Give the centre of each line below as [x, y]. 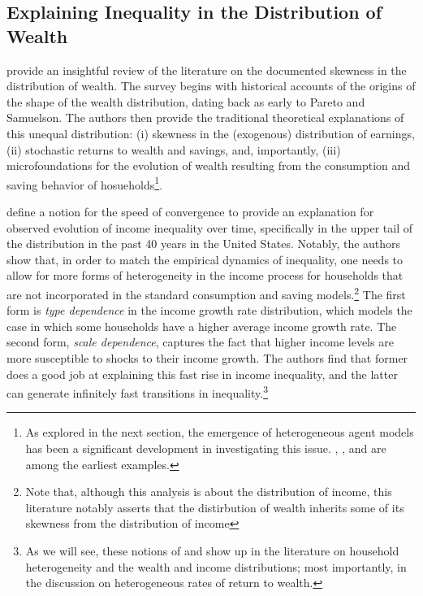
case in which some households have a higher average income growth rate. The [202, 326]
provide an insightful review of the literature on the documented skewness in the [207, 70]
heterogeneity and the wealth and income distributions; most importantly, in [216, 566]
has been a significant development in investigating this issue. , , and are [206, 448]
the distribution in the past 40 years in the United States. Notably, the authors [204, 244]
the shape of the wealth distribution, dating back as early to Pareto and [186, 101]
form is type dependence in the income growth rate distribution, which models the [209, 310]
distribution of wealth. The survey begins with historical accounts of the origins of [211, 86]
